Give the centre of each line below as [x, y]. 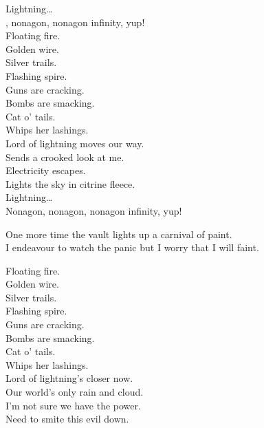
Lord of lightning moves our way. [75, 143]
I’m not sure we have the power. [73, 405]
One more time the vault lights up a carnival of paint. [119, 234]
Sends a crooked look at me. [65, 157]
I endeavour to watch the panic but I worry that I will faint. [132, 247]
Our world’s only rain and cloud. [75, 392]
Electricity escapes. [46, 170]
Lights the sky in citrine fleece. [70, 183]
